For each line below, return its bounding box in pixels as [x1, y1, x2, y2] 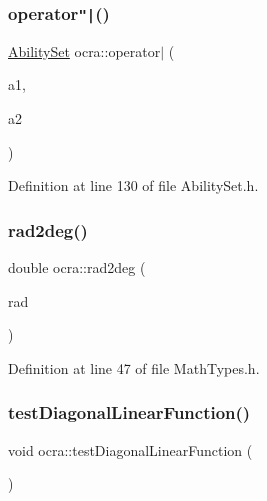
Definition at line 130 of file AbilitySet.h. [8, 175, 259, 196]
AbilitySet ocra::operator [8, 40, 161, 61]
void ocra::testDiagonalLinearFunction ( [8, 439, 253, 460]
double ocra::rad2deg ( [8, 256, 146, 277]
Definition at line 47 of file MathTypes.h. [8, 357, 260, 378]
